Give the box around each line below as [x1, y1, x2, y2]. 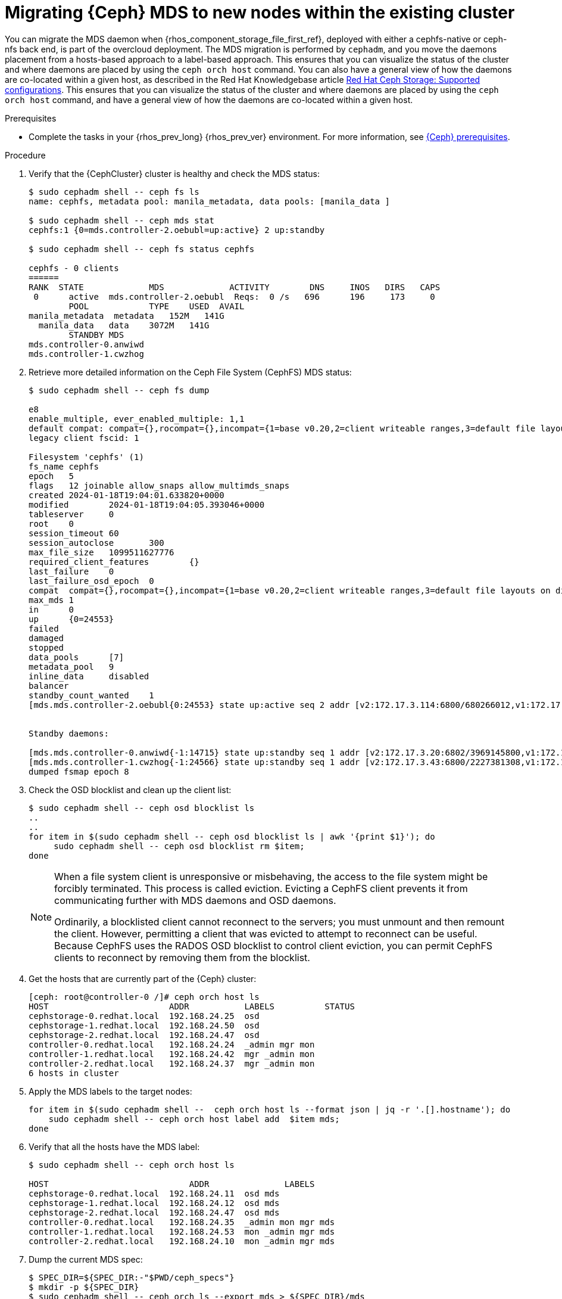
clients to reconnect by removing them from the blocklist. [54, 951, 310, 964]
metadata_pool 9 [29, 661, 114, 672]
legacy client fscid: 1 [29, 433, 139, 443]
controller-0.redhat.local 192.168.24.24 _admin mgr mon [29, 1039, 315, 1049]
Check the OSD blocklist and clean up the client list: [29, 784, 232, 795]
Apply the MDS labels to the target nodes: [29, 1086, 192, 1096]
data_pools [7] [29, 652, 124, 662]
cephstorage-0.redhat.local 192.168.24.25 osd [29, 1011, 260, 1021]
